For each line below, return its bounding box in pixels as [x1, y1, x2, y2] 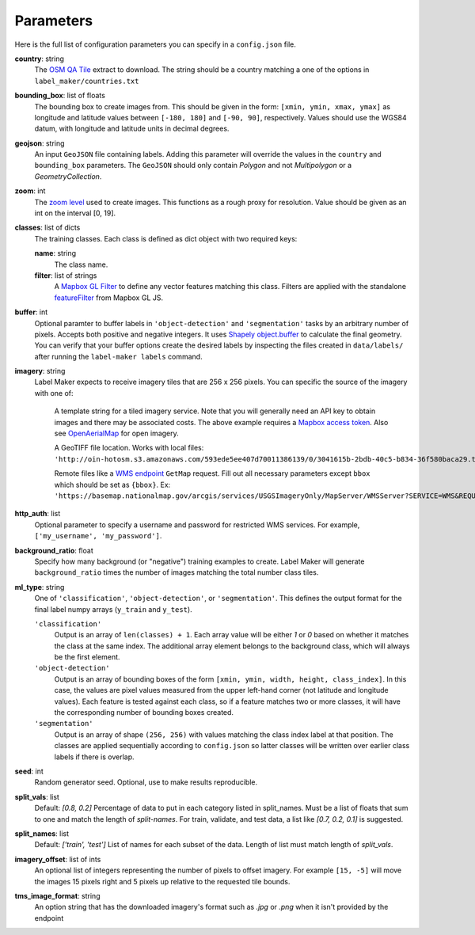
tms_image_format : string [14, 891, 101, 900]
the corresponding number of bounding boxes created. [54, 708, 234, 717]
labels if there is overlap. [54, 752, 135, 762]
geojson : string [14, 139, 65, 148]
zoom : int [14, 186, 46, 196]
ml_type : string [14, 582, 65, 591]
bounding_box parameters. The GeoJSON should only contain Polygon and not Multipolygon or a [34, 161, 352, 170]
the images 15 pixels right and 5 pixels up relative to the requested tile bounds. [34, 876, 291, 886]
